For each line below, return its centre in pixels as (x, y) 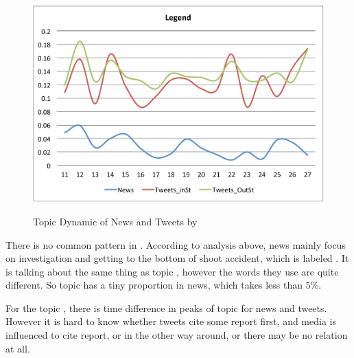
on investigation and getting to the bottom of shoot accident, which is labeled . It (177, 258)
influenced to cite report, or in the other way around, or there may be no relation (177, 335)
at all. (18, 348)
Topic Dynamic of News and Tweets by (115, 221)
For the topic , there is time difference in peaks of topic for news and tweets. (166, 307)
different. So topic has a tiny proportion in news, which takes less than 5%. (164, 285)
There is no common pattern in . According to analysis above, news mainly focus (176, 244)
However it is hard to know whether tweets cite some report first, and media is (171, 321)
